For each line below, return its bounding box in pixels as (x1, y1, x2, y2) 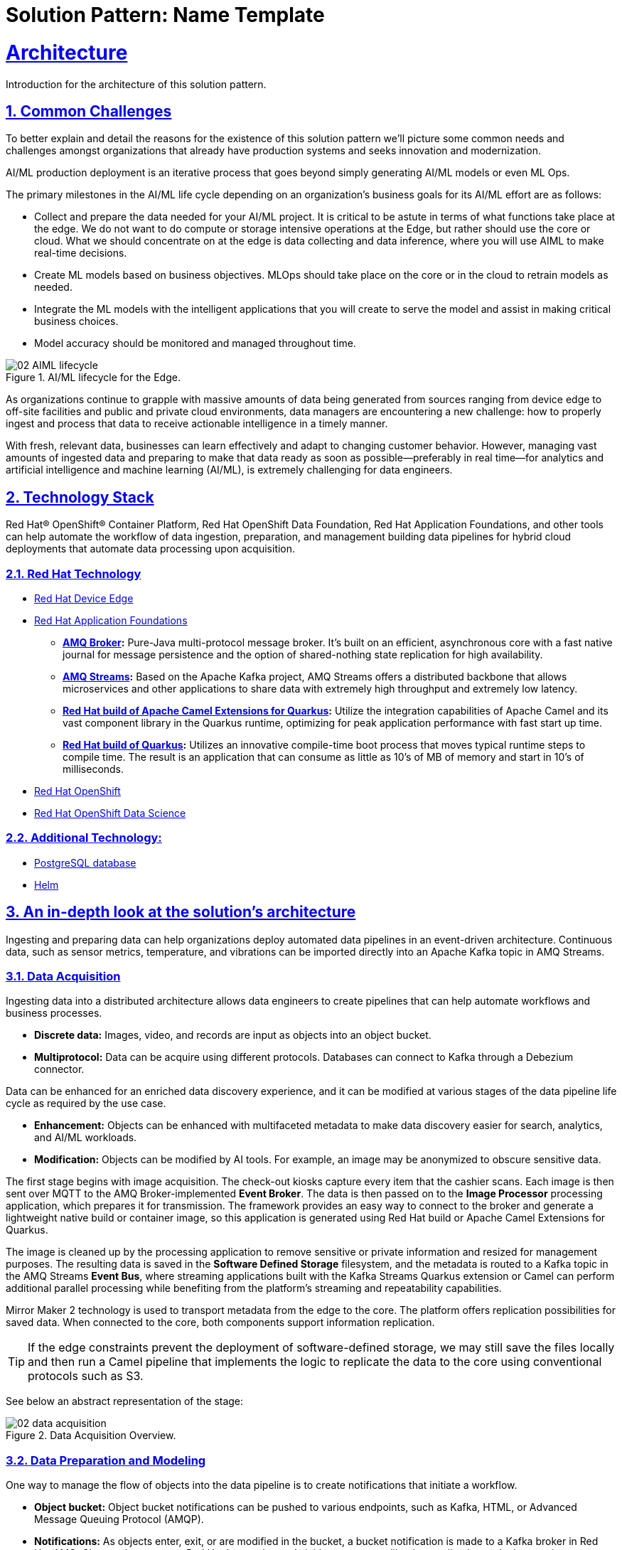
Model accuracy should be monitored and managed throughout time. (34, 337, 356, 350)
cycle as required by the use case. (6, 1097, 166, 1110)
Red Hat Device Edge (34, 592, 134, 604)
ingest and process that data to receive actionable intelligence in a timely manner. (6, 417, 388, 430)
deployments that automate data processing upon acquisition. (6, 542, 296, 555)
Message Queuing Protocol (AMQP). (34, 1513, 204, 1526)
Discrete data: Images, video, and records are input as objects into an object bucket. (34, 1029, 431, 1042)
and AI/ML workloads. (34, 1131, 137, 1144)
